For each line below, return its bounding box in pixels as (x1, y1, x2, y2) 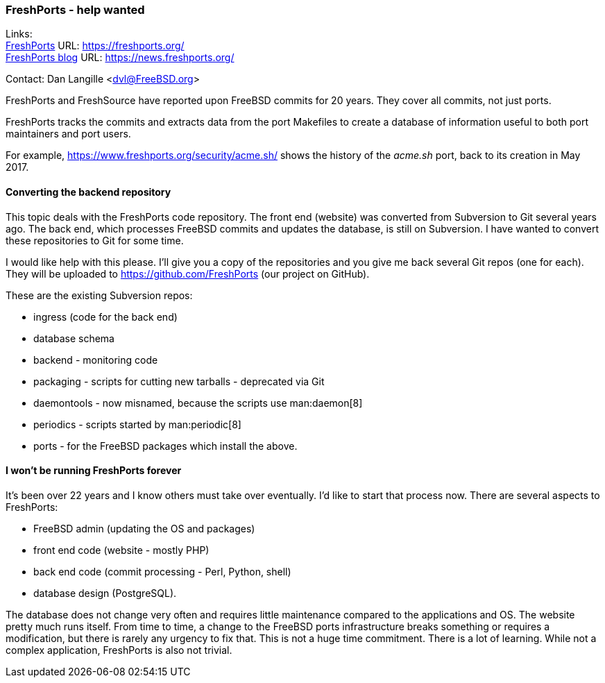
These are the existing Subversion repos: (6, 289, 193, 301)
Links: (6, 28, 33, 40)
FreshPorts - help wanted (6, 3, 145, 17)
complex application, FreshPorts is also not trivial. (6, 643, 232, 656)
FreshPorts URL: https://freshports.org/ (6, 40, 185, 52)
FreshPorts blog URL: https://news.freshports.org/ (6, 51, 235, 64)
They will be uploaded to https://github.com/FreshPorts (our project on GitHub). (6, 267, 370, 280)
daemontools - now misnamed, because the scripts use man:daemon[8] (33, 396, 363, 409)
